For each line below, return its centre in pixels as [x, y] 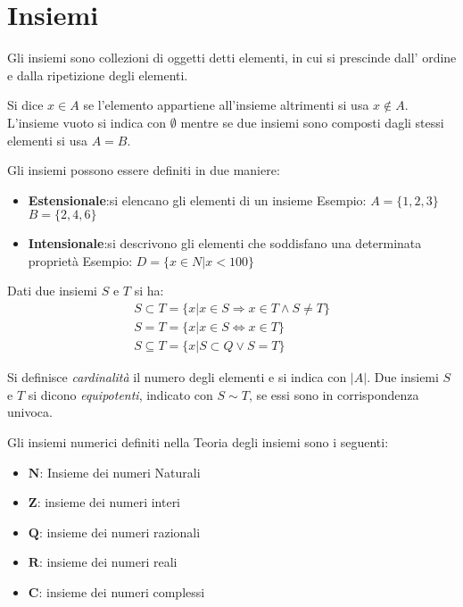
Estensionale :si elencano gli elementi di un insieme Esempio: [197, 200]
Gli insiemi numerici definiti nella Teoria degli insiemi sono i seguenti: [198, 441]
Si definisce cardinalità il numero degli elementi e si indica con [177, 377]
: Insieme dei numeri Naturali [120, 472]
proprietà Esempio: [80, 260]
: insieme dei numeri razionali [120, 532]
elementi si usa [47, 140]
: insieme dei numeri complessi [122, 591]
